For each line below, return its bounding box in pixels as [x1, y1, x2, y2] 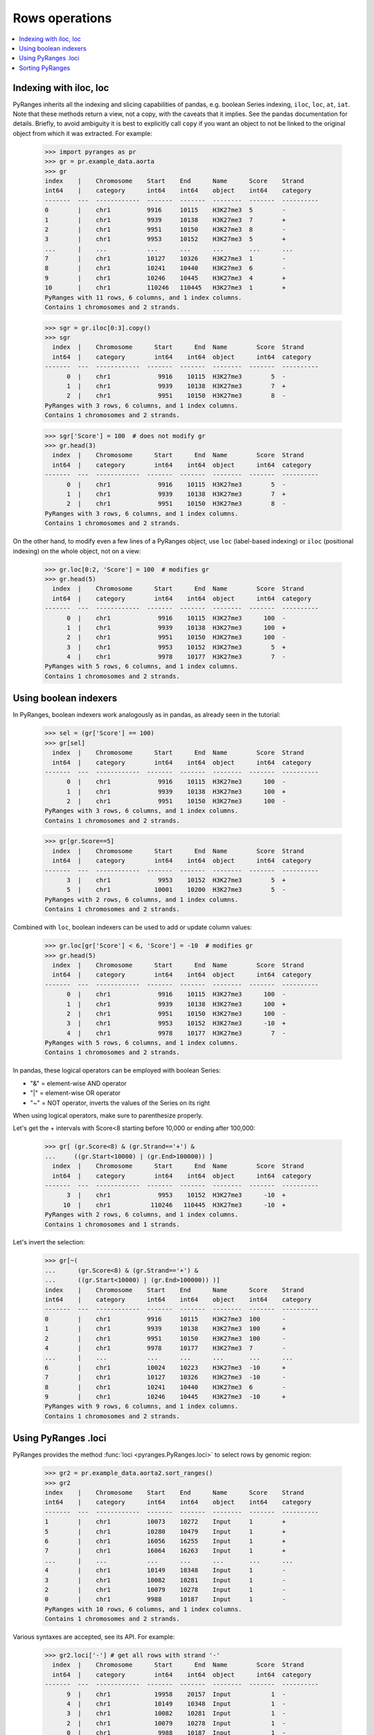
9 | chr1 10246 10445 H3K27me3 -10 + [44, 1392, 286, 1400]
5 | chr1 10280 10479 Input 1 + [44, 1527, 286, 1535]
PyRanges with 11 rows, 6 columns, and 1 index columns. [44, 294, 242, 301]
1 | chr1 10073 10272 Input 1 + [44, 1518, 286, 1526]
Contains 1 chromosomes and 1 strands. [44, 1220, 180, 1228]
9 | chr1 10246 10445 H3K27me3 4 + [44, 274, 286, 282]
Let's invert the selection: [12, 1238, 86, 1246]
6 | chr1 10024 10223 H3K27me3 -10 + [44, 1364, 286, 1371]
